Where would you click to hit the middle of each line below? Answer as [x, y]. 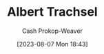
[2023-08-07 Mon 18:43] [52, 44]
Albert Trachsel [52, 12]
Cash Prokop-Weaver [52, 31]
